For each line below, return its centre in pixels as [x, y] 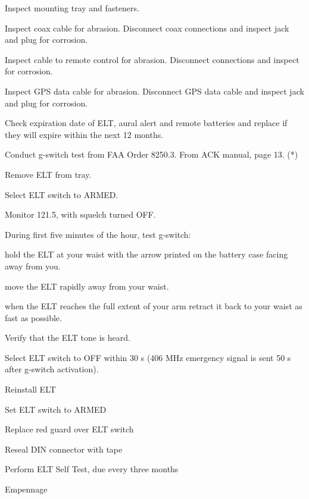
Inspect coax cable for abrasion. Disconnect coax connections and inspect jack [147, 28]
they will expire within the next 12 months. [84, 134]
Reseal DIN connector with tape [64, 449]
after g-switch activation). [52, 369]
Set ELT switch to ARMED [56, 409]
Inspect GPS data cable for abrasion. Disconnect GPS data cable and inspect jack [154, 91]
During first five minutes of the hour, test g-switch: [98, 234]
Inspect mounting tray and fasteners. [72, 8]
